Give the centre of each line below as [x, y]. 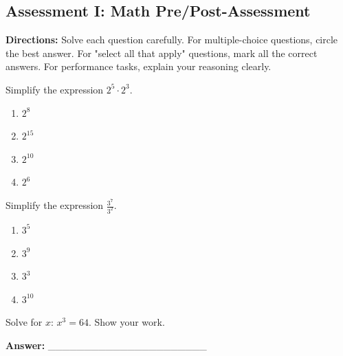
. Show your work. [126, 322]
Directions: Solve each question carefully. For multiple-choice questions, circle [172, 40]
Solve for [24, 322]
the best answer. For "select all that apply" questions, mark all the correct [162, 53]
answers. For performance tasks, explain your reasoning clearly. [139, 66]
